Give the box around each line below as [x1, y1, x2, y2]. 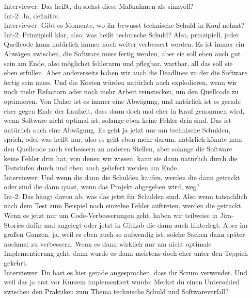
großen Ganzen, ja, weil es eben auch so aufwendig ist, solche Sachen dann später [4, 229, 245, 239]
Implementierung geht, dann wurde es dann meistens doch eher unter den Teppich [4, 248, 248, 258]
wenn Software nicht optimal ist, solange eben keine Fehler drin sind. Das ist [4, 115, 232, 125]
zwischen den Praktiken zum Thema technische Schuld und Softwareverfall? [4, 286, 229, 296]
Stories [4, 219, 24, 230]
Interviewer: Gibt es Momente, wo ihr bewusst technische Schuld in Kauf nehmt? [4, 20, 245, 30]
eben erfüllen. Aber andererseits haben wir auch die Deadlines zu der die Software [4, 67, 248, 78]
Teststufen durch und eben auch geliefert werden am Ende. [4, 163, 179, 173]
